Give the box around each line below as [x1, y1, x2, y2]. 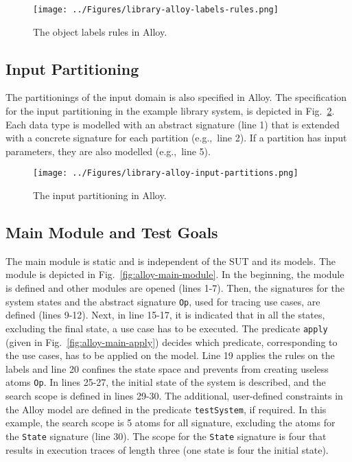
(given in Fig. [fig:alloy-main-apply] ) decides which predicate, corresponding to [5, 334, 338, 349]
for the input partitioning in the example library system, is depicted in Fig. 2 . [5, 104, 335, 118]
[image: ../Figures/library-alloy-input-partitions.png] [33, 168, 298, 178]
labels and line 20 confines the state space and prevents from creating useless [5, 361, 329, 376]
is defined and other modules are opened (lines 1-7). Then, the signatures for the [5, 281, 345, 295]
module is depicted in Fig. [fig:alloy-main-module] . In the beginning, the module [5, 267, 344, 281]
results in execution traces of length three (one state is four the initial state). [5, 442, 329, 457]
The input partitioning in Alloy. [33, 188, 167, 203]
